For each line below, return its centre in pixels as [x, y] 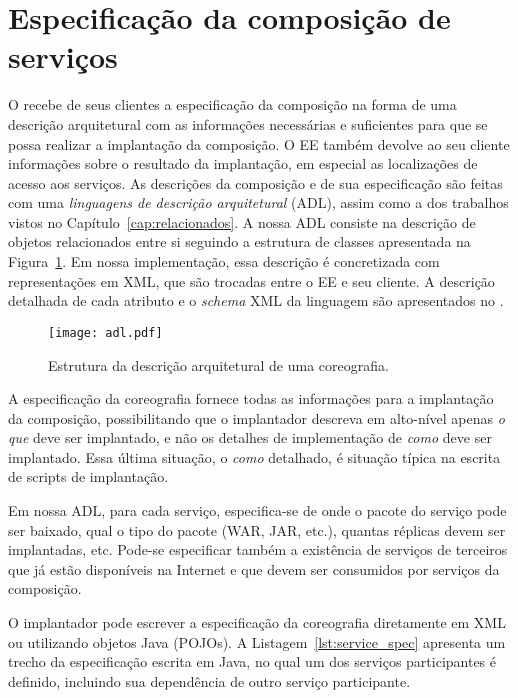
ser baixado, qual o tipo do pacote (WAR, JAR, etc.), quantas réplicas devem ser [257, 529]
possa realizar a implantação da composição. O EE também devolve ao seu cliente [259, 143]
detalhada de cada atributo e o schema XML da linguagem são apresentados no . [256, 300]
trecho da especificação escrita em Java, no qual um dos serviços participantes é [252, 661]
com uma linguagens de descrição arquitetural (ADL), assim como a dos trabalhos [258, 202]
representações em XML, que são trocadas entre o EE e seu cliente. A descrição [251, 280]
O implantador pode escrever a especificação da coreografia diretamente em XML [257, 622]
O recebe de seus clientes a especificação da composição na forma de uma [232, 104]
